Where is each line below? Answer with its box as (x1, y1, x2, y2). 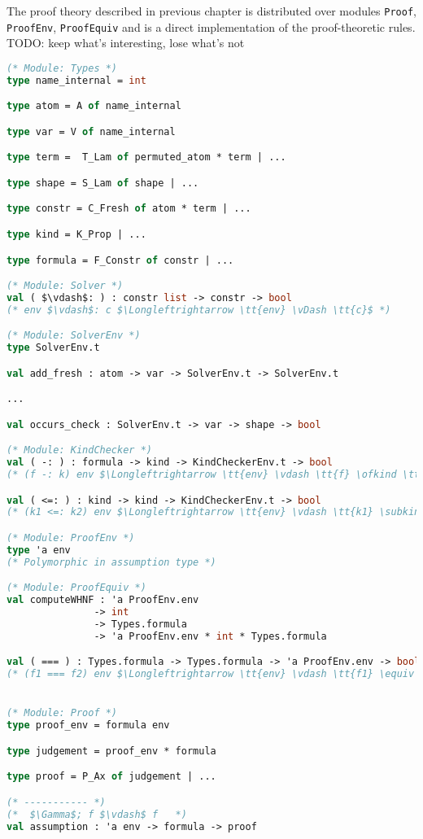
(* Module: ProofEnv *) (7, 532, 135, 544)
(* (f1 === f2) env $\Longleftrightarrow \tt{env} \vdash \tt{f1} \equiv (7, 668, 415, 680)
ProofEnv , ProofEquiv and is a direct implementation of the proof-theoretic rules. (7, 18, 416, 35)
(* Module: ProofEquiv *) (7, 582, 146, 594)
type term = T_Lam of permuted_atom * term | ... (7, 151, 286, 164)
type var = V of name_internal (7, 125, 176, 138)
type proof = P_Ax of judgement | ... (7, 771, 216, 783)
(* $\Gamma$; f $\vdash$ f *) (7, 808, 187, 820)
